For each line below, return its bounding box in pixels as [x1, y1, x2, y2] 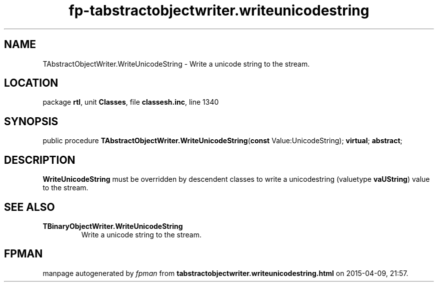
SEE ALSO [4, 200, 55, 213]
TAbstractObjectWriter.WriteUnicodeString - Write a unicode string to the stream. [42, 59, 310, 68]
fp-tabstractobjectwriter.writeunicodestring [68, 2, 369, 19]
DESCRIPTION [4, 153, 75, 166]
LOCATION [4, 77, 58, 90]
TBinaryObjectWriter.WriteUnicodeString [42, 221, 183, 230]
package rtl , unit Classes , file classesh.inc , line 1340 [42, 98, 219, 107]
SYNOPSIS [4, 115, 58, 128]
